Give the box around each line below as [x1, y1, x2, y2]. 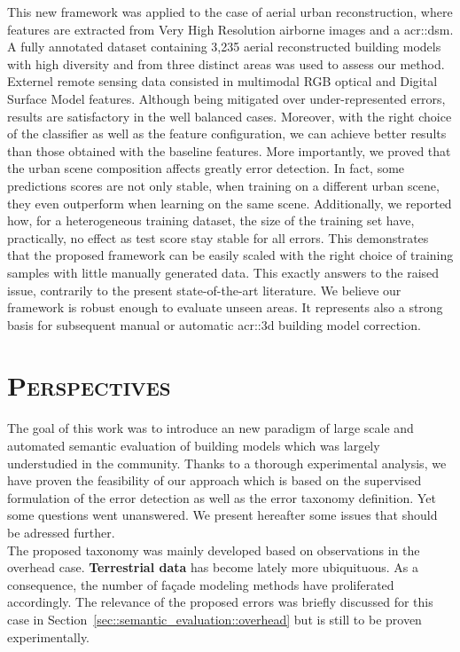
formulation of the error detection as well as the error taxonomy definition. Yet [7, 488, 436, 507]
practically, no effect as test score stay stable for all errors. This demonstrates [7, 228, 429, 247]
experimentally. [7, 627, 90, 646]
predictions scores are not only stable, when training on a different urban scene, [7, 176, 440, 194]
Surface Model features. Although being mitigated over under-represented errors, [7, 89, 446, 107]
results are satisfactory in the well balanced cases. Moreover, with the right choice [7, 106, 452, 125]
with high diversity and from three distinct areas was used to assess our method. [7, 54, 445, 73]
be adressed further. [7, 522, 115, 541]
